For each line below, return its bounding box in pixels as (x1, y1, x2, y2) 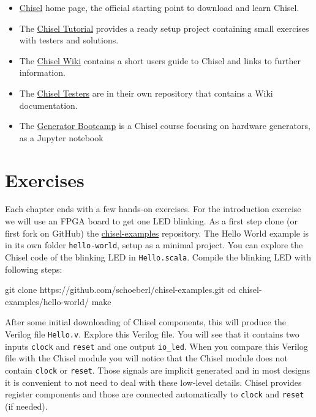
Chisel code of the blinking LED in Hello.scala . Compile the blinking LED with (5, 250, 312, 263)
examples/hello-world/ (5, 295, 89, 308)
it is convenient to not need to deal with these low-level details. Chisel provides (5, 375, 302, 388)
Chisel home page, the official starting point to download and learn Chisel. (19, 1, 299, 13)
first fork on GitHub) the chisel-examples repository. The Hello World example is (5, 226, 309, 239)
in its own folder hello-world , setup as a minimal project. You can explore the (5, 238, 303, 251)
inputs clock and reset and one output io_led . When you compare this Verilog (5, 339, 308, 352)
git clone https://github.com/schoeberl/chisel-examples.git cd (5, 283, 236, 296)
